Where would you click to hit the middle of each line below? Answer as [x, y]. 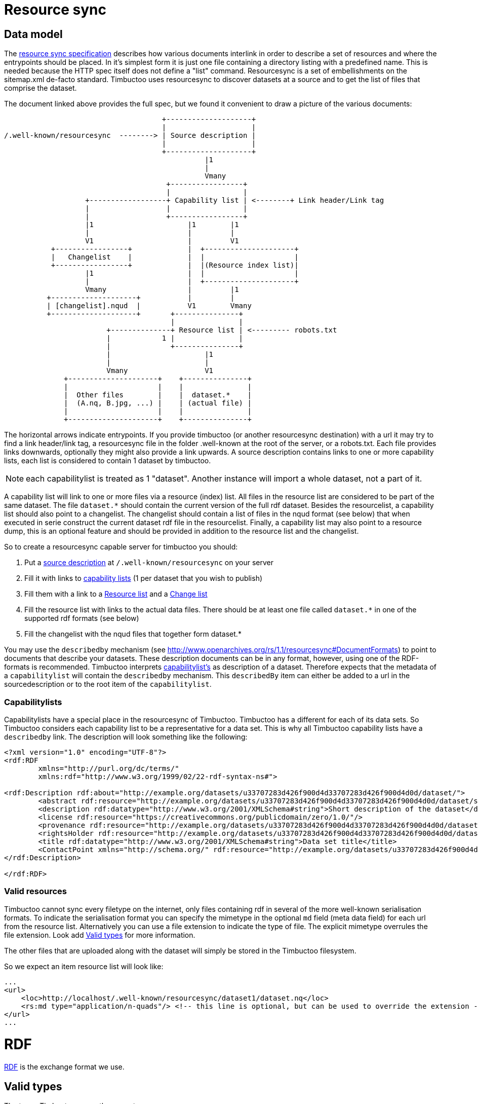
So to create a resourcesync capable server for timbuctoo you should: [121, 547]
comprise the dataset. [41, 88]
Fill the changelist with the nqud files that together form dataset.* [133, 634]
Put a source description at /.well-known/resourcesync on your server [149, 563]
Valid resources [35, 891]
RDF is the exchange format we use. [64, 1067]
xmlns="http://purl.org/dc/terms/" [109, 768]
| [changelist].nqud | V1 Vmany [149, 306]
